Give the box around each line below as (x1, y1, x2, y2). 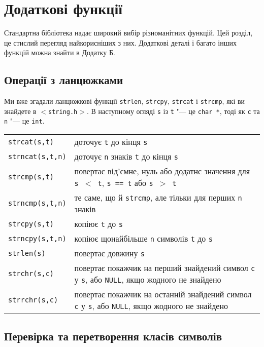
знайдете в (4, 105, 37, 116)
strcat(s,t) (8, 137, 54, 146)
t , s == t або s (97, 177, 153, 189)
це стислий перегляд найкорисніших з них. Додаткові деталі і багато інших (4, 37, 237, 48)
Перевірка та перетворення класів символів (4, 328, 222, 344)
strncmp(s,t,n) (8, 199, 67, 208)
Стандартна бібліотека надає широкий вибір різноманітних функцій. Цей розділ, (4, 27, 253, 38)
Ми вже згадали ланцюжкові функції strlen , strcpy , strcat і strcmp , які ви (4, 96, 245, 106)
